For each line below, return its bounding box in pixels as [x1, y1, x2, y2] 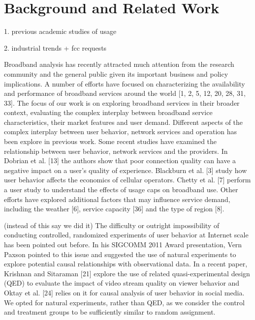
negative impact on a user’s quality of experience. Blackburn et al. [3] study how [4, 165, 247, 175]
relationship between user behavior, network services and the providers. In [4, 145, 228, 156]
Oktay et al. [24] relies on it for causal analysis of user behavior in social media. [4, 287, 245, 297]
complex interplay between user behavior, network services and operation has [4, 126, 237, 137]
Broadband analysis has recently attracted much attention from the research [4, 59, 234, 69]
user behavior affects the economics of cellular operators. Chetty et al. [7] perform [4, 175, 251, 185]
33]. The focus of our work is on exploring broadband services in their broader [4, 97, 240, 108]
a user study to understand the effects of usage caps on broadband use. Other [4, 184, 238, 195]
